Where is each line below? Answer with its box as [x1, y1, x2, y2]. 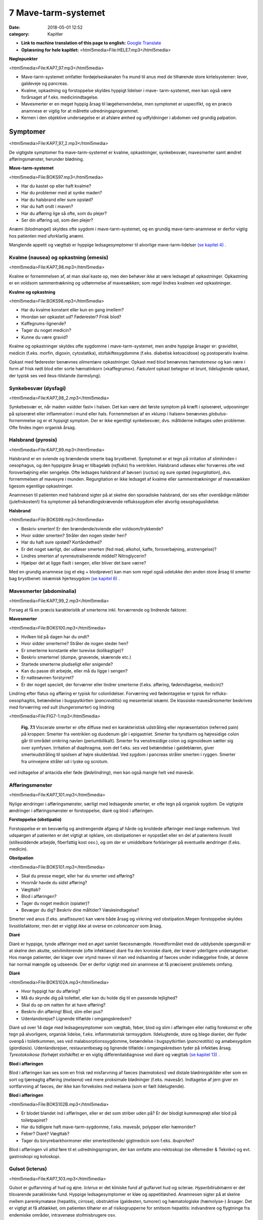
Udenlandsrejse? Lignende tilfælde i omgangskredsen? [21, 1016, 131, 1021]
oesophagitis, [9, 697, 37, 703]
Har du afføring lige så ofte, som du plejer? [21, 210, 107, 216]
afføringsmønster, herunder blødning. [9, 156, 84, 162]
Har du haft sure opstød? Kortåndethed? [21, 539, 102, 545]
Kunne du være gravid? [21, 334, 68, 340]
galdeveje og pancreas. [21, 81, 68, 86]
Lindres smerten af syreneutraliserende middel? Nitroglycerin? [21, 553, 147, 559]
